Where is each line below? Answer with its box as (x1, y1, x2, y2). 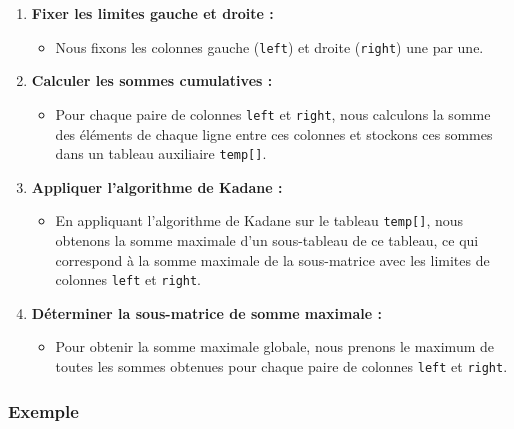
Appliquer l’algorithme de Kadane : (31, 176, 283, 197)
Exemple (8, 398, 79, 423)
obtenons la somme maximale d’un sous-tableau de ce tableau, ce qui (55, 230, 479, 250)
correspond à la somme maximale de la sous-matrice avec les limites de (55, 249, 490, 270)
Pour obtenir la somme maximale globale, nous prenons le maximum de (55, 336, 495, 357)
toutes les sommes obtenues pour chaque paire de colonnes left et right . (55, 356, 508, 377)
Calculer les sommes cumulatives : (31, 70, 273, 91)
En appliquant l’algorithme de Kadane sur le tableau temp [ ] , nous (55, 210, 464, 231)
